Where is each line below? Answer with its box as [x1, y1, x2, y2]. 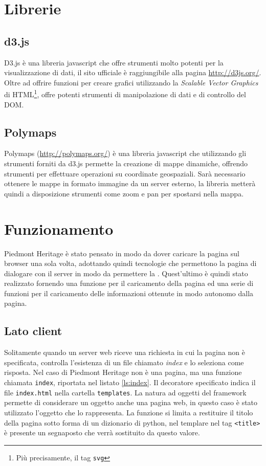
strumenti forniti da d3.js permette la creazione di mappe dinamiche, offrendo [4, 158, 248, 168]
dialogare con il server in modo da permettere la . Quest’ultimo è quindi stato [4, 268, 248, 278]
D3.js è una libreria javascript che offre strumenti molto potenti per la [4, 57, 224, 68]
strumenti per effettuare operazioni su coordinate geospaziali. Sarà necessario [4, 168, 246, 179]
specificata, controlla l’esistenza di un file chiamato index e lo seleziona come [4, 357, 244, 367]
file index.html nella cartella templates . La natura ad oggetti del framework [4, 387, 247, 397]
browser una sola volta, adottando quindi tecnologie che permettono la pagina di [4, 258, 257, 269]
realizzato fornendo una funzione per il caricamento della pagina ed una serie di [4, 278, 254, 289]
